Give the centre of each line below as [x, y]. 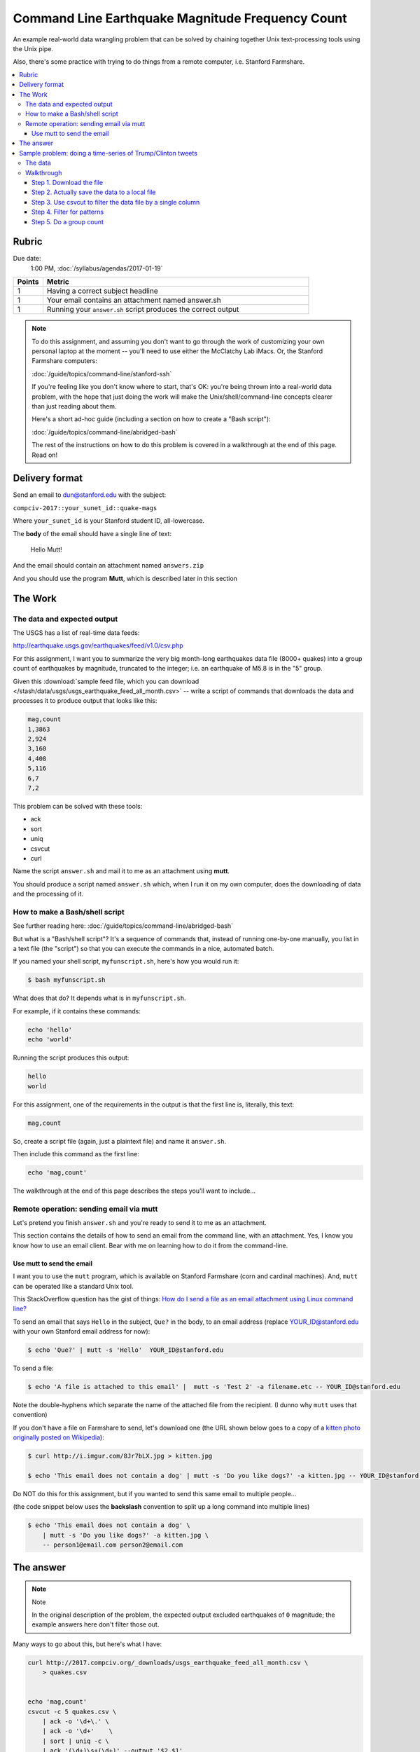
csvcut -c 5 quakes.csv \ [72, 1711]
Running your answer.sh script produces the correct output [143, 310]
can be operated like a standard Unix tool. [73, 1286]
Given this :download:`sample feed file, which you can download [106, 681]
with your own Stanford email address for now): [82, 1332]
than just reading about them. [74, 406]
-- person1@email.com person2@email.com [113, 1545]
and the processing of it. [48, 894]
